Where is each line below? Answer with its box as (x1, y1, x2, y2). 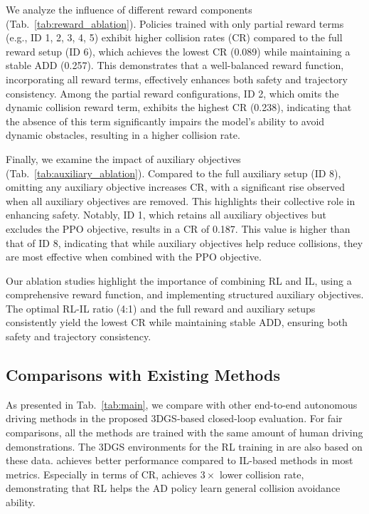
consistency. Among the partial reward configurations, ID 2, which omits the (6, 85, 339, 100)
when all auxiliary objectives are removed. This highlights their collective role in (6, 193, 355, 208)
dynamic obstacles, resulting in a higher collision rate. (6, 127, 240, 142)
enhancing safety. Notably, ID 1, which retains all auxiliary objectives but (6, 207, 326, 222)
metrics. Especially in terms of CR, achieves (6, 466, 198, 481)
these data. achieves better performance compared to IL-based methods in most (6, 453, 353, 468)
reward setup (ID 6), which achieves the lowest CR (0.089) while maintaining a (6, 43, 351, 58)
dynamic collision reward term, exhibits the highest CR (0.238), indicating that (6, 100, 352, 115)
